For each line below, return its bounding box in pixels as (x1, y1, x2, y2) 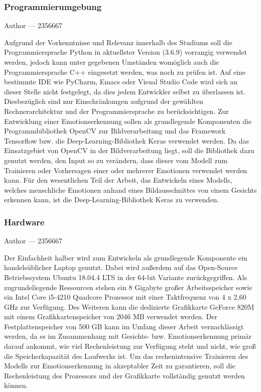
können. (4, 380, 28, 390)
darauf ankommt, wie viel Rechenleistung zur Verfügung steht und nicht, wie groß (4, 341, 256, 351)
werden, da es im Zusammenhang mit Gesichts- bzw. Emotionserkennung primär (4, 331, 252, 341)
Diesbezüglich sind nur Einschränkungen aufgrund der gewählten (4, 96, 203, 106)
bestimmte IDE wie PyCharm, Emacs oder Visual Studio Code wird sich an (4, 76, 238, 87)
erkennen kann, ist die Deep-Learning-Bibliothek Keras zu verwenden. (4, 194, 219, 205)
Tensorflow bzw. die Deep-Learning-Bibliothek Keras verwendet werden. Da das (4, 135, 249, 146)
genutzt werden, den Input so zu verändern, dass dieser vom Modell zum (4, 155, 227, 165)
